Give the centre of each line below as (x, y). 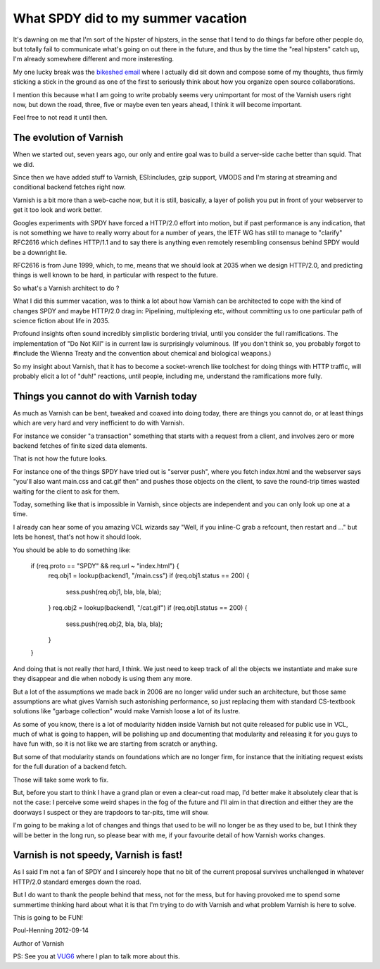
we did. (24, 164)
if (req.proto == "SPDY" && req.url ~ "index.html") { (105, 565)
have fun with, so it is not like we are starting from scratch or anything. (115, 744)
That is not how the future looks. (60, 458)
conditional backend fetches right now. (69, 187)
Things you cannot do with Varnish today (105, 396)
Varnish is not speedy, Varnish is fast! (98, 855)
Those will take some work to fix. (61, 780)
